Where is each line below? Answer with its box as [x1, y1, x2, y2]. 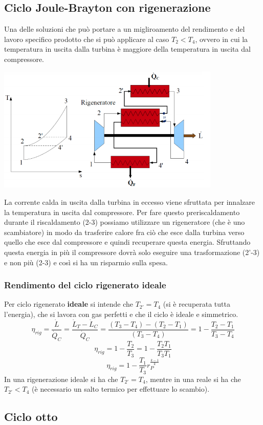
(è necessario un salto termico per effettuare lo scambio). [32, 384, 210, 394]
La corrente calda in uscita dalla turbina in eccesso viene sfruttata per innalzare [4, 196, 255, 207]
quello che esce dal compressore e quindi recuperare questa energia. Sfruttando [4, 237, 251, 247]
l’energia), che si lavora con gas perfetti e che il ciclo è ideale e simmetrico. [4, 308, 238, 319]
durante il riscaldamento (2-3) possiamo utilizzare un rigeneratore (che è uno [4, 217, 245, 227]
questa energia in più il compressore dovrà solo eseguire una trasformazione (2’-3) [4, 246, 260, 257]
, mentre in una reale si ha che [145, 373, 241, 384]
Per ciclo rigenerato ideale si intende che [4, 299, 133, 309]
